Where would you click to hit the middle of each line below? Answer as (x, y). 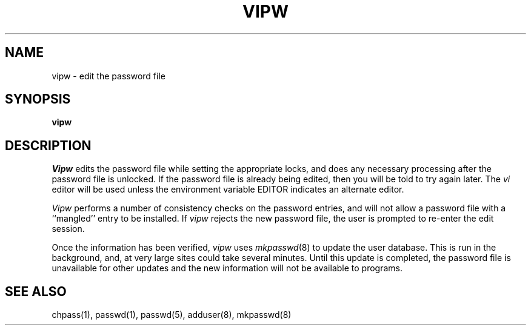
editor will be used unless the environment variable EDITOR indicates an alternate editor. (228, 190)
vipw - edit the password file (109, 76)
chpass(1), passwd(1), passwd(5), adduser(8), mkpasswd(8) (172, 315)
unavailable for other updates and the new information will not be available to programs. (227, 268)
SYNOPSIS (38, 99)
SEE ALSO (36, 291)
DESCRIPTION (48, 145)
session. (68, 229)
